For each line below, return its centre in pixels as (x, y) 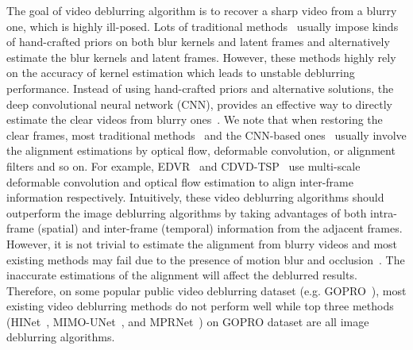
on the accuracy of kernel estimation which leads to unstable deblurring (181, 73)
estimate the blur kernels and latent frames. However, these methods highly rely (201, 57)
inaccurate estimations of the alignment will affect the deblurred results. (182, 275)
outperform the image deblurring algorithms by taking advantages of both (187, 212)
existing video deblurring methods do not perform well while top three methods (200, 306)
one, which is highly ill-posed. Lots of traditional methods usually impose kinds (203, 26)
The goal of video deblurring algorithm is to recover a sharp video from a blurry (202, 10)
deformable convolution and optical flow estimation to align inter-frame (180, 181)
